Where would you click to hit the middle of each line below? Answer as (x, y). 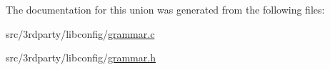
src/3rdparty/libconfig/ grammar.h (81, 57)
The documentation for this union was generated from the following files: (165, 9)
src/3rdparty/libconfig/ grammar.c (80, 33)
